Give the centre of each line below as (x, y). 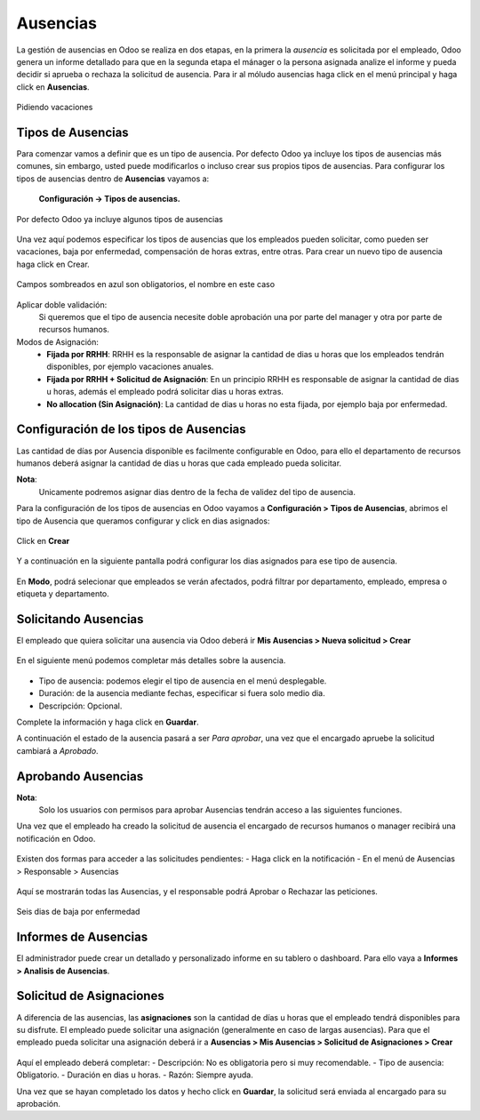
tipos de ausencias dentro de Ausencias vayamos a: (113, 179)
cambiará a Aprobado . (57, 750)
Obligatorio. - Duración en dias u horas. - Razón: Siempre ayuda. (135, 1075)
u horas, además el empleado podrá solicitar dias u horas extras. (165, 392)
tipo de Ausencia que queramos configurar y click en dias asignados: (143, 521)
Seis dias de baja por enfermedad (78, 912)
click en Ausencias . (53, 87)
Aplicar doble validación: (62, 304)
